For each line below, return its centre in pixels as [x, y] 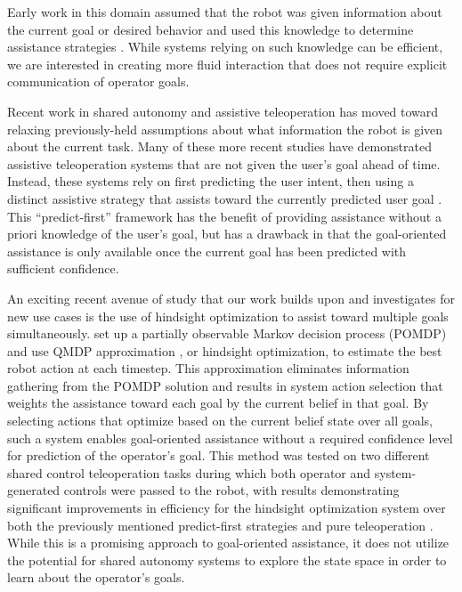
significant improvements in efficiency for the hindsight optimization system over [227, 508]
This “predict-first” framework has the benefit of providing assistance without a [224, 216]
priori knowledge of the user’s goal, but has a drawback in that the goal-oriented [227, 234]
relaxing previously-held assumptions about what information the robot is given [225, 129]
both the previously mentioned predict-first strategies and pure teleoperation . [220, 525]
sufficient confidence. [63, 268]
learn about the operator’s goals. [96, 577]
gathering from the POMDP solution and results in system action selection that [225, 385]
